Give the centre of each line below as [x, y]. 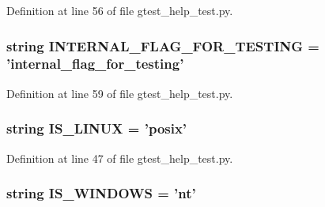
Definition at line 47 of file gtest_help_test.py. [120, 158]
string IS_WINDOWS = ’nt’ [101, 193]
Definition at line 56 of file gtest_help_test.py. [120, 10]
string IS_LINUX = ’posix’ [97, 128]
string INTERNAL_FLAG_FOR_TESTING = [163, 45]
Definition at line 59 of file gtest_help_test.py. [120, 93]
